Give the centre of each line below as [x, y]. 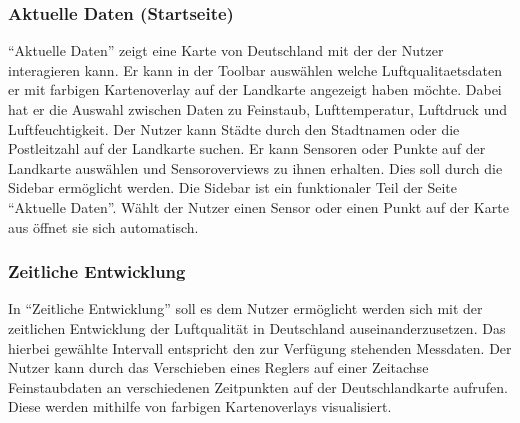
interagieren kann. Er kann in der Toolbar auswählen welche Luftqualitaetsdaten [255, 69]
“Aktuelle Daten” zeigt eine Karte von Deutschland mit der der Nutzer [226, 50]
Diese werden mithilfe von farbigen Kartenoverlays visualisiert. [200, 406]
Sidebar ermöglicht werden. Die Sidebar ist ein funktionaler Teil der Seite [232, 187]
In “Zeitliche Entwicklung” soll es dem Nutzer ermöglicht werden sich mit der [245, 308]
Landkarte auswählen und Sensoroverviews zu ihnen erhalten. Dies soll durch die [255, 167]
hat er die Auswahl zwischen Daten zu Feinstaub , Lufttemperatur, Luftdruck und [257, 109]
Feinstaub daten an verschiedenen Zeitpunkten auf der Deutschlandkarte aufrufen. [258, 386]
